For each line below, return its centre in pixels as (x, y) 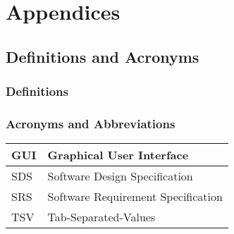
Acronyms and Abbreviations (91, 123)
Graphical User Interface (118, 155)
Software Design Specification (120, 176)
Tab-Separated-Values (101, 217)
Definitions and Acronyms (103, 56)
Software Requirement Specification (135, 197)
